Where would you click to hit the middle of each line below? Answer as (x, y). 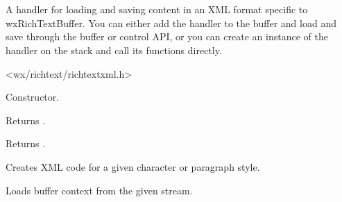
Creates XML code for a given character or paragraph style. (133, 166)
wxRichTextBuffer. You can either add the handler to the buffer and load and (171, 23)
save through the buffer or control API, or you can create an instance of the (167, 36)
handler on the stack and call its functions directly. (114, 50)
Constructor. (33, 97)
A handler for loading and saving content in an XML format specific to (157, 9)
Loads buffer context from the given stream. (99, 190)
